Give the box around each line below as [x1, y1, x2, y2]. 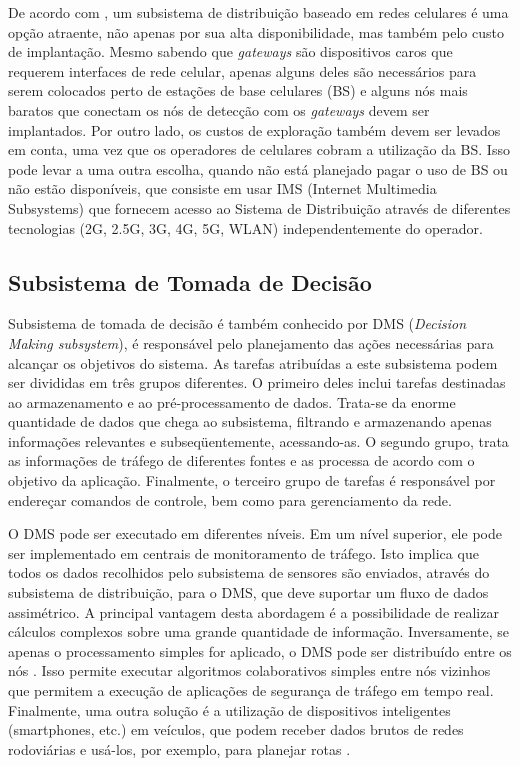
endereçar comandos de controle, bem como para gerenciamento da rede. [8, 489, 452, 510]
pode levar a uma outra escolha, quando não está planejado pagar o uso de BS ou [8, 158, 508, 179]
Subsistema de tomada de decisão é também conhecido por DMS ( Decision [8, 313, 467, 334]
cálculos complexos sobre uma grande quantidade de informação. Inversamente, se [8, 621, 510, 642]
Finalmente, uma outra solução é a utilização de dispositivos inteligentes [8, 699, 451, 720]
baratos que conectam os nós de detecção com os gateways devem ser [8, 99, 430, 120]
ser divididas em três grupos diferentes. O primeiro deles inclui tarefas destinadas [8, 372, 506, 393]
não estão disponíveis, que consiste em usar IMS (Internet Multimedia [8, 178, 437, 199]
